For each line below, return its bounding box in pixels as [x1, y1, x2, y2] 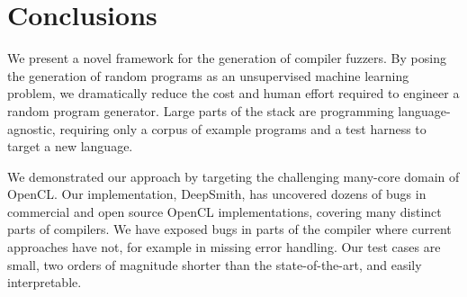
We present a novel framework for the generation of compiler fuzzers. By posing [7, 49, 446, 67]
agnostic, [7, 119, 56, 138]
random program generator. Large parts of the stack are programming [7, 101, 394, 120]
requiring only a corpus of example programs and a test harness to [59, 119, 427, 138]
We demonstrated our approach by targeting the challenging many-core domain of [7, 166, 460, 185]
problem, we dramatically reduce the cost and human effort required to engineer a [7, 84, 460, 103]
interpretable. [7, 273, 82, 292]
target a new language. [7, 137, 133, 156]
